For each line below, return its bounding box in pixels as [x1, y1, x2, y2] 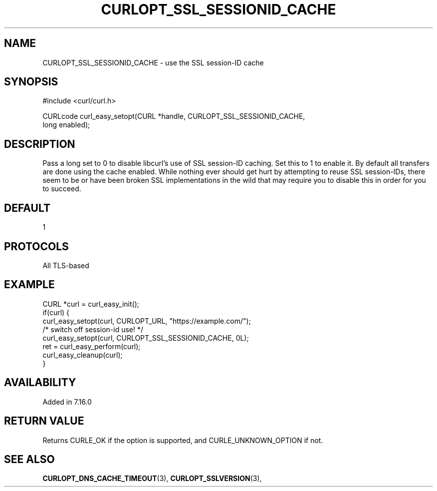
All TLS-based [42, 261, 89, 270]
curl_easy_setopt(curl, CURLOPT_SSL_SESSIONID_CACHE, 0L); [42, 333, 249, 342]
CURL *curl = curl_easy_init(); [42, 299, 139, 308]
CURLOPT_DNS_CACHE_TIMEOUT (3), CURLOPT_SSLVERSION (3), [42, 474, 262, 483]
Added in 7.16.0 [42, 397, 92, 406]
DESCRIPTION [4, 137, 75, 150]
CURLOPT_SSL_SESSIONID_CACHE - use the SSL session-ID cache [42, 58, 264, 67]
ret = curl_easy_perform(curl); [42, 342, 141, 351]
